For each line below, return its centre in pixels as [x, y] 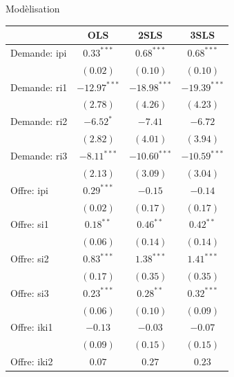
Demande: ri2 [39, 121]
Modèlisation [33, 8]
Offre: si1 [30, 224]
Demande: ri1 [39, 87]
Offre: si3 [30, 292]
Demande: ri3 [39, 155]
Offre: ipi [29, 190]
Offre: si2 [30, 259]
